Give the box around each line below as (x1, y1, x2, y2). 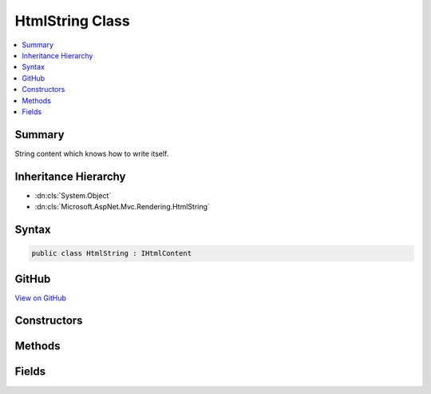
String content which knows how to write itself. (14, 149, 169, 158)
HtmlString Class (14, 12, 131, 30)
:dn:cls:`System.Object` (34, 190, 112, 200)
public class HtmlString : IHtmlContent (31, 249, 192, 258)
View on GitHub (14, 293, 67, 303)
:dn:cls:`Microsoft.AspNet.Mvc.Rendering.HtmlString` (34, 202, 211, 212)
